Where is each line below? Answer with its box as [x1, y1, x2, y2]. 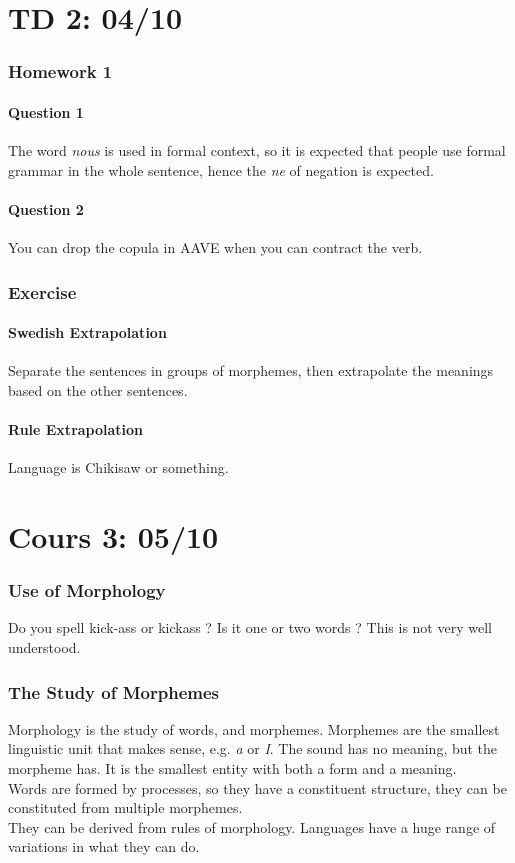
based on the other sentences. [8, 379, 188, 400]
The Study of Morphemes [8, 679, 219, 704]
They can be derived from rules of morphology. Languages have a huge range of [8, 816, 496, 837]
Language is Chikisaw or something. [8, 457, 229, 478]
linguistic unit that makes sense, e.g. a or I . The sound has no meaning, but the [8, 738, 498, 759]
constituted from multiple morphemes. [8, 797, 243, 818]
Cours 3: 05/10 [8, 516, 219, 556]
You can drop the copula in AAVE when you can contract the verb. [8, 237, 423, 257]
